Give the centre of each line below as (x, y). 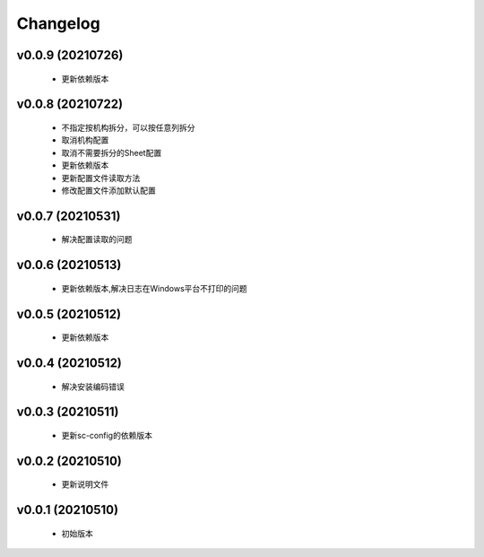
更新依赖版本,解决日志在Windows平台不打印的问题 (155, 288)
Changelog (58, 23)
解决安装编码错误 (93, 387)
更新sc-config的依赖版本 (107, 435)
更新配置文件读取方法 (101, 178)
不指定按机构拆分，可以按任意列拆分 (128, 127)
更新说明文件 (85, 484)
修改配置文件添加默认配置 (108, 190)
